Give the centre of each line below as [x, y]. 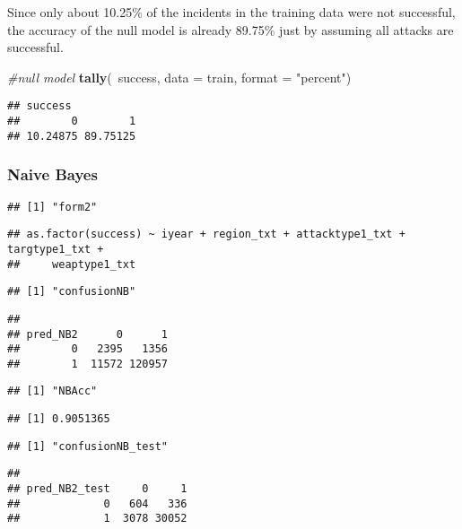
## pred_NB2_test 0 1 [97, 489]
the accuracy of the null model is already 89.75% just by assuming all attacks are [231, 29]
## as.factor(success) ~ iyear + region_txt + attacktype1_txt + [206, 234]
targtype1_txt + [56, 249]
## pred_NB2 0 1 [87, 334]
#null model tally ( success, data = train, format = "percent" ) [179, 77]
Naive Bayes [52, 174]
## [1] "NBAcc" [52, 391]
